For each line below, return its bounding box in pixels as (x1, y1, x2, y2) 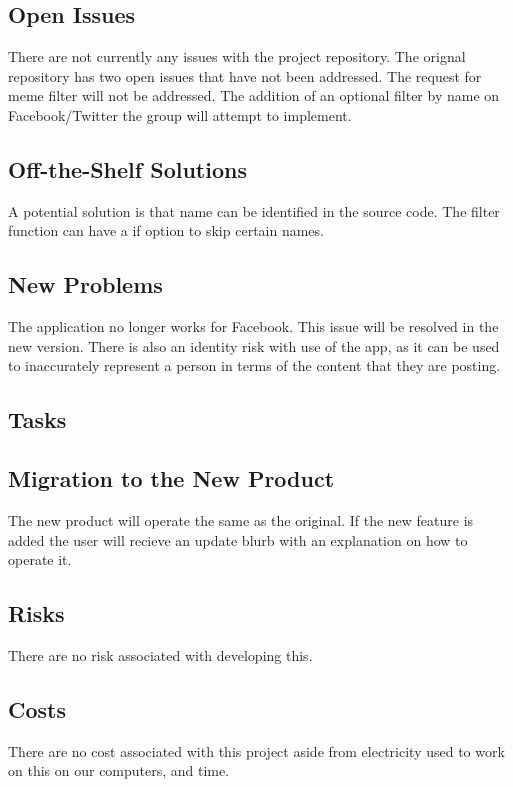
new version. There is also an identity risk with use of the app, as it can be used (8, 335, 500, 356)
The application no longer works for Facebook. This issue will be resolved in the (8, 316, 499, 337)
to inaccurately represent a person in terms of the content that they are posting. (8, 355, 501, 376)
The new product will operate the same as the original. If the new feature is (8, 509, 474, 530)
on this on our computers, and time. (8, 760, 230, 781)
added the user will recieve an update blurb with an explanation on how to (8, 529, 468, 550)
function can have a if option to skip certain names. (8, 220, 324, 241)
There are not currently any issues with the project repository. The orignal (8, 46, 466, 67)
